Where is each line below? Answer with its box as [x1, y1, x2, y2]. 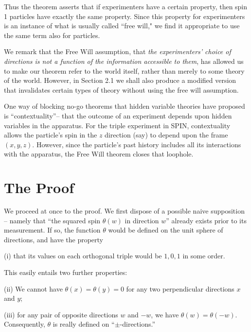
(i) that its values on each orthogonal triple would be [4, 251, 162, 261]
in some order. [182, 251, 225, 261]
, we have [151, 309, 179, 319]
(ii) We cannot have [4, 283, 63, 293]
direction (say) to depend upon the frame [105, 130, 228, 140]
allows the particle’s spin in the [4, 130, 97, 140]
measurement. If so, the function [4, 225, 101, 235]
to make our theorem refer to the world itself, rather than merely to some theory [4, 65, 245, 76]
